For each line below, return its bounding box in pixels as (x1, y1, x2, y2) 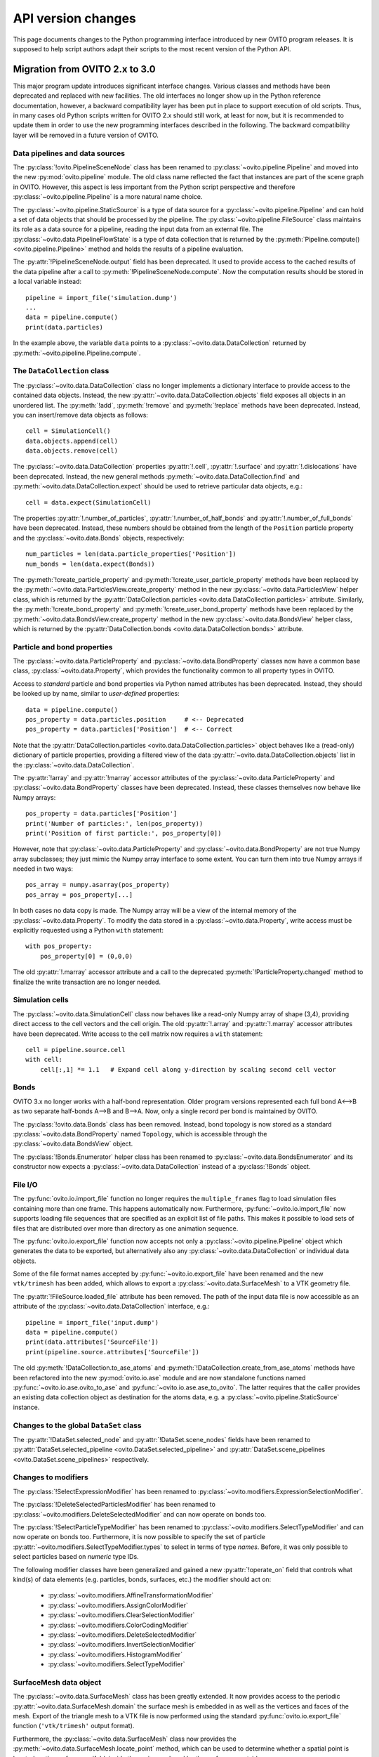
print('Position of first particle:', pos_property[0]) (25, 829, 222, 837)
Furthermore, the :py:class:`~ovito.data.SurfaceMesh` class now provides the (13, 1735, 237, 1743)
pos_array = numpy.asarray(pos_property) (25, 881, 170, 889)
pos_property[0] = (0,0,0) (39, 952, 133, 960)
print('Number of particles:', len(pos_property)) (25, 819, 204, 827)
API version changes (13, 11, 137, 26)
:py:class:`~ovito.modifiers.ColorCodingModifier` (48, 1621, 189, 1629)
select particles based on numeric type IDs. (13, 1552, 140, 1561)
